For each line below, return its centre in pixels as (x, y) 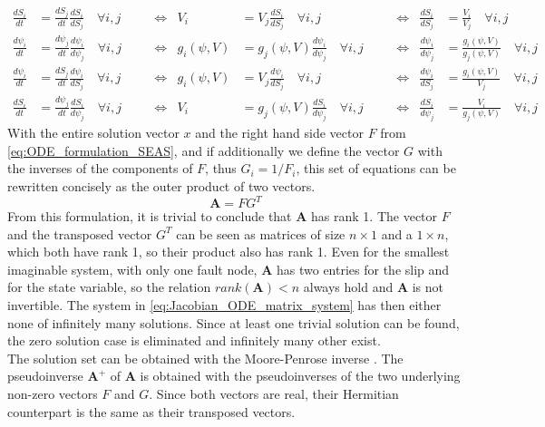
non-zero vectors (53, 393)
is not (428, 287)
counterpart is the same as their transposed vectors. (151, 411)
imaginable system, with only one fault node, (132, 269)
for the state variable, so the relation (109, 287)
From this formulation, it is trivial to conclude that (150, 216)
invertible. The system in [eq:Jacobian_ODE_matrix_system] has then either (224, 305)
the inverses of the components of (100, 168)
